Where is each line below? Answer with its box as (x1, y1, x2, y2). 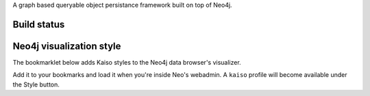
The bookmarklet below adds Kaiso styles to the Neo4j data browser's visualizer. (12, 58, 241, 66)
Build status (12, 18, 65, 30)
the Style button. (12, 80, 60, 89)
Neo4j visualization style (12, 40, 121, 52)
